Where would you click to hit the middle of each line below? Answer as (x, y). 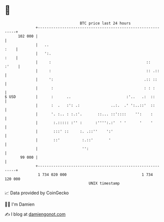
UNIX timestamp (104, 183)
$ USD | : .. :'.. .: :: (80, 97)
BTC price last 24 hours (105, 23)
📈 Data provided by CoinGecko (37, 193)
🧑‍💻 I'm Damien (20, 204)
